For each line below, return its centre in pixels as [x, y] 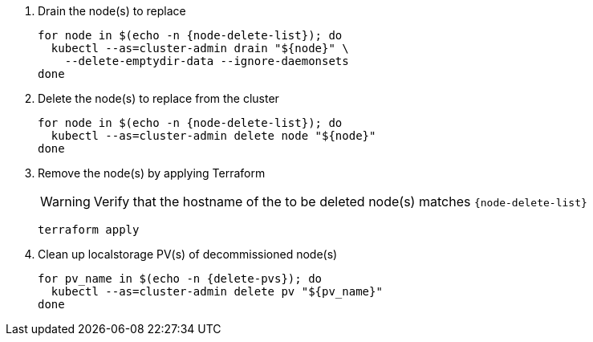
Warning [65, 202]
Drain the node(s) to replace [112, 11]
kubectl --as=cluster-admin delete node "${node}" [213, 136]
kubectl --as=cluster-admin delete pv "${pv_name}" [217, 291]
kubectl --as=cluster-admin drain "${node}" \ [200, 48]
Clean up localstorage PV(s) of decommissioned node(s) [188, 254]
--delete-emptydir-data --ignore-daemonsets [207, 61]
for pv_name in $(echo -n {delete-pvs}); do [180, 279]
